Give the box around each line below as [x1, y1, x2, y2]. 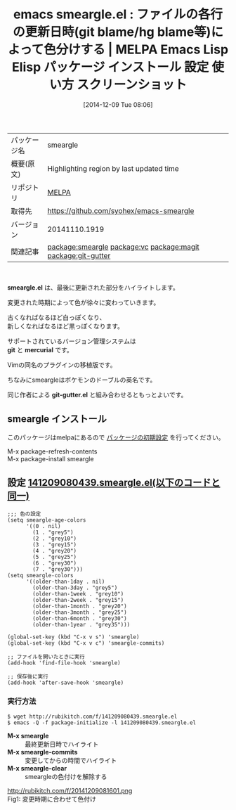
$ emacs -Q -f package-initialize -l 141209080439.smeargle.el [7, 719, 197, 726]
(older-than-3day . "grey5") [32, 584, 118, 591]
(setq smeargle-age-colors [7, 516, 86, 524]
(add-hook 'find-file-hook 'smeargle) [7, 659, 121, 667]
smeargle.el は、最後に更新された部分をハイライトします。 [7, 283, 179, 292]
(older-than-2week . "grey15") [32, 596, 124, 603]
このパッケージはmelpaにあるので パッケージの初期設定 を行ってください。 [7, 433, 225, 442]
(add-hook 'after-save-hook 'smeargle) [7, 679, 124, 686]
